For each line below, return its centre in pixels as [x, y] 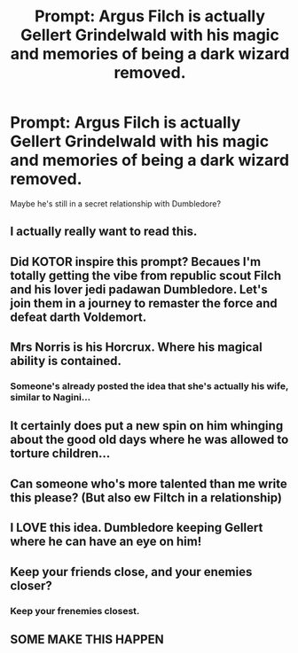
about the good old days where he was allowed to [149, 440]
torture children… [60, 454]
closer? [31, 585]
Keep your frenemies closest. [75, 610]
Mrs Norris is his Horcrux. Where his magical [136, 347]
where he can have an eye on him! [106, 542]
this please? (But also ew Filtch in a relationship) [146, 498]
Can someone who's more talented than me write [149, 483]
